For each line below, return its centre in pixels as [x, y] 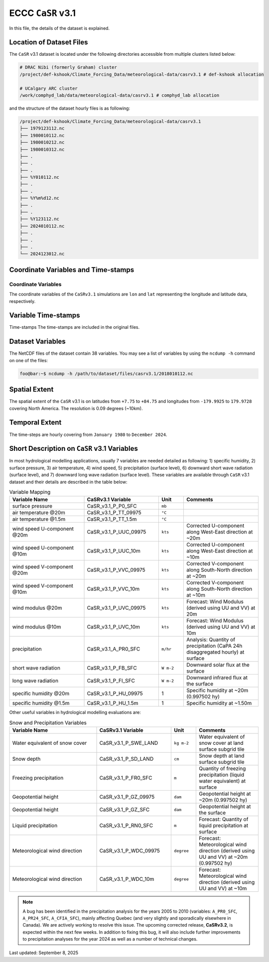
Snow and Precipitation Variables [48, 722]
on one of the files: [29, 360]
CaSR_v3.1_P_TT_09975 [114, 513]
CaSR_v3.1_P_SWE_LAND [129, 743]
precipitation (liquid [221, 775]
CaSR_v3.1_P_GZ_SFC [125, 810]
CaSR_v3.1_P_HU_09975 [115, 693]
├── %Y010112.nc [40, 177]
